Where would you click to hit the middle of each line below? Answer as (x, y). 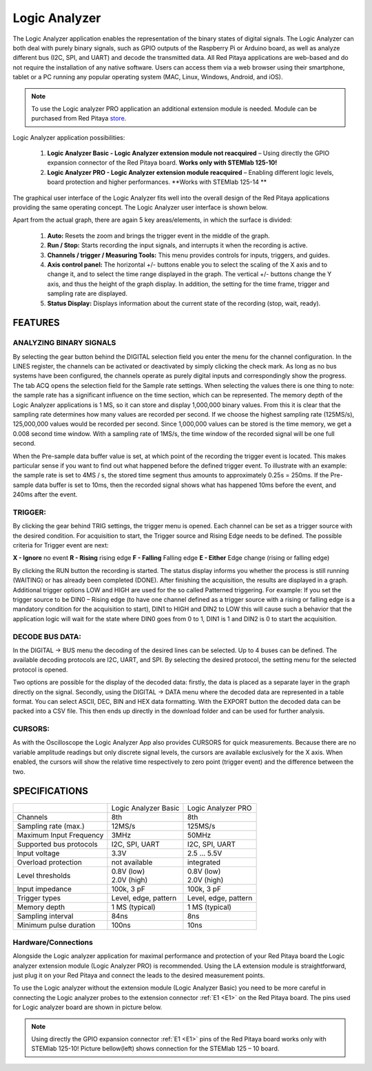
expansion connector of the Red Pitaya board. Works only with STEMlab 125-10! (162, 163)
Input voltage (38, 853)
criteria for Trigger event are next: (61, 545)
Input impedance (44, 888)
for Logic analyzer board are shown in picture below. (87, 1007)
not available (132, 862)
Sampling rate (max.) (51, 826)
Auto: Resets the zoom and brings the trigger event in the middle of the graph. (158, 236)
